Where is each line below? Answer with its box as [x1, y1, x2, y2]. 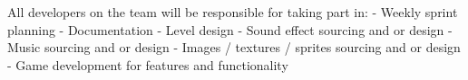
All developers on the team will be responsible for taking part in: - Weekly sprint [7, 3, 458, 21]
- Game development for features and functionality [7, 55, 288, 74]
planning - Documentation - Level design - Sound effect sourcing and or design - [7, 20, 453, 39]
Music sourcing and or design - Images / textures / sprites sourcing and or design [7, 38, 461, 57]
